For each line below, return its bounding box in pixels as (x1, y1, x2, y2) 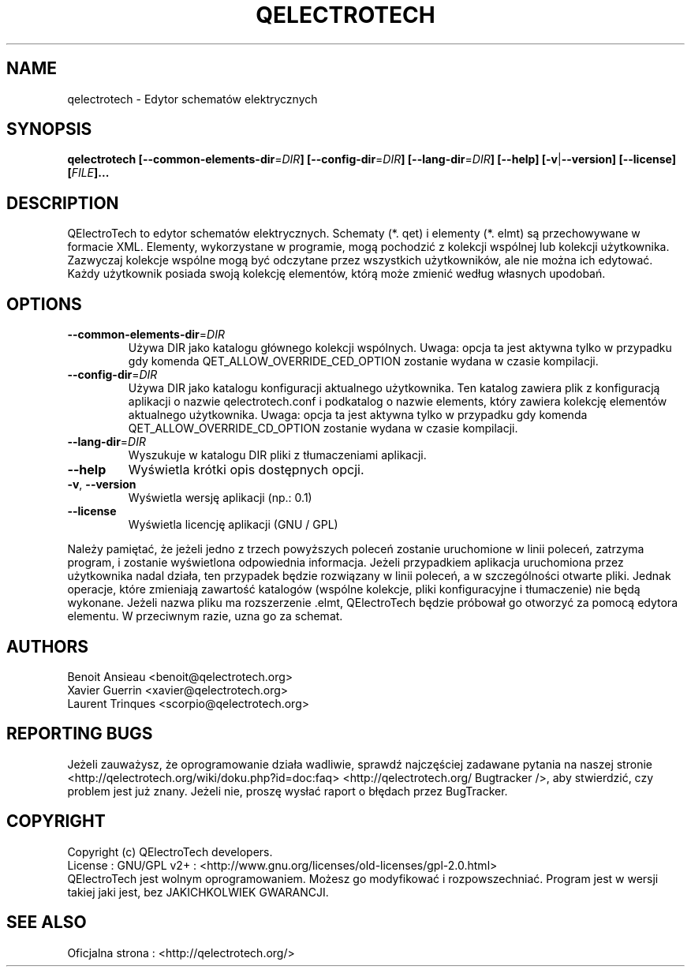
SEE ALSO (6, 912, 87, 933)
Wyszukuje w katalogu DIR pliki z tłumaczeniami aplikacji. (128, 448, 427, 462)
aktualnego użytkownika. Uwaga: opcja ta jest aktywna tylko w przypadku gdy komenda (128, 408, 588, 422)
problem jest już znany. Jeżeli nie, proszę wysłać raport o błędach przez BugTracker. (67, 784, 508, 798)
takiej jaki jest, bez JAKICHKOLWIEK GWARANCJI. (67, 885, 329, 899)
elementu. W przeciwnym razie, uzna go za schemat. (67, 609, 343, 623)
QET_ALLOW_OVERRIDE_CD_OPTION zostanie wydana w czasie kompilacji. (128, 421, 518, 436)
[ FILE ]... (67, 166, 110, 180)
